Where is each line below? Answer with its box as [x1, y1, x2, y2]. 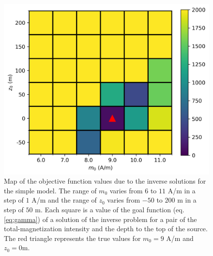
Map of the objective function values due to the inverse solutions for [4, 176, 206, 186]
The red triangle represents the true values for [4, 233, 141, 243]
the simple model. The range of [4, 185, 97, 195]
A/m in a [167, 185, 196, 195]
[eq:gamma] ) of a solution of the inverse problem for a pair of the [4, 214, 197, 224]
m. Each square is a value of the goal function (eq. [35, 205, 184, 215]
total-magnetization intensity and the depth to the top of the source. [4, 223, 208, 234]
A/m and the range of [31, 195, 97, 205]
